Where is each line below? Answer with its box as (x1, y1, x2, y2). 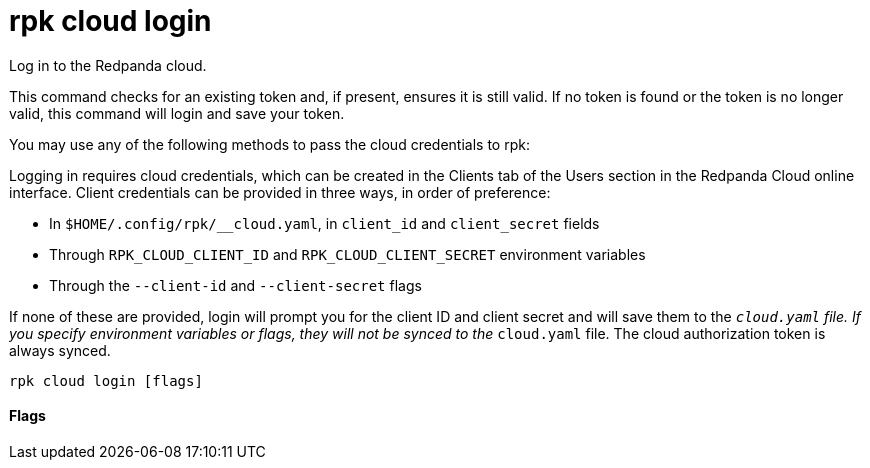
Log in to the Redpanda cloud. (9, 56, 207, 74)
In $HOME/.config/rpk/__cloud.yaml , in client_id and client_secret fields (49, 214, 600, 232)
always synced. (9, 341, 111, 359)
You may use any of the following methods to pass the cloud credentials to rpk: (9, 135, 530, 153)
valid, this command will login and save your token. (9, 104, 345, 122)
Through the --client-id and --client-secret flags (49, 276, 422, 294)
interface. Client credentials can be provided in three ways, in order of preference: (9, 183, 551, 201)
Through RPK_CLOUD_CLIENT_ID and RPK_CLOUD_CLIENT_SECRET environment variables (49, 245, 646, 263)
